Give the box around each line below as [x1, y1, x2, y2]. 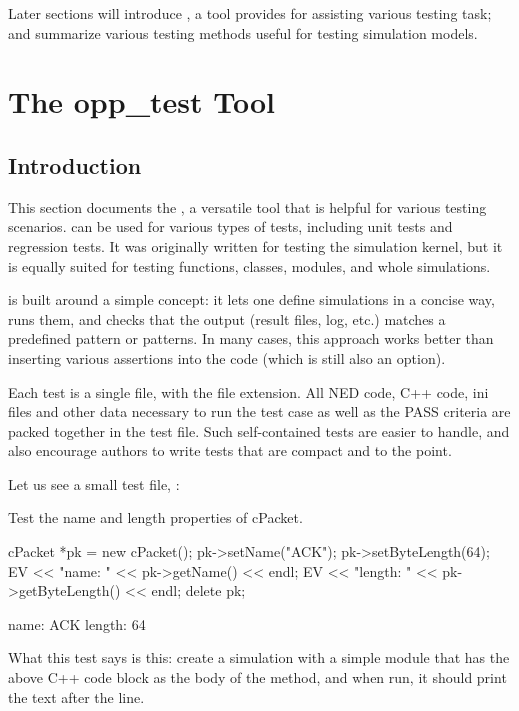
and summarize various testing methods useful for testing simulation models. [8, 22, 478, 43]
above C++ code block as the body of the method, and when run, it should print [8, 667, 507, 688]
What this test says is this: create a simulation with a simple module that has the [8, 647, 510, 668]
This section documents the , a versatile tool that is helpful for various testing [8, 196, 487, 217]
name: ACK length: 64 [8, 613, 146, 634]
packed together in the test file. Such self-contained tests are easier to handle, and [8, 420, 510, 441]
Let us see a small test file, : [8, 473, 180, 494]
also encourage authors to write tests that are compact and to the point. [8, 440, 452, 461]
